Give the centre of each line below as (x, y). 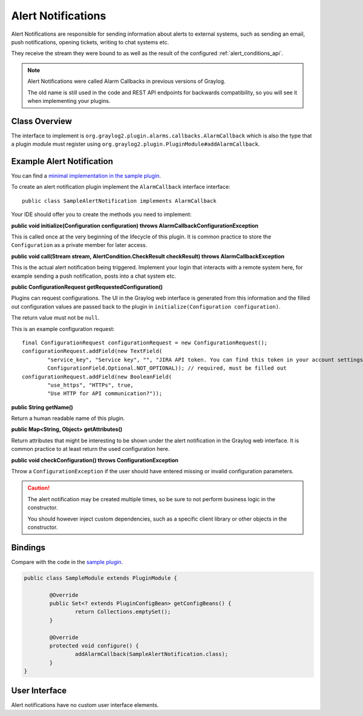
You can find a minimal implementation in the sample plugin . (86, 176)
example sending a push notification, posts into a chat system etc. (94, 276)
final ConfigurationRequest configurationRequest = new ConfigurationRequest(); (145, 343)
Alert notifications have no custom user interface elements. (85, 705)
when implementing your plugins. (69, 100)
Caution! (39, 488)
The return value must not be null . (55, 318)
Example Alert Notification (62, 161)
